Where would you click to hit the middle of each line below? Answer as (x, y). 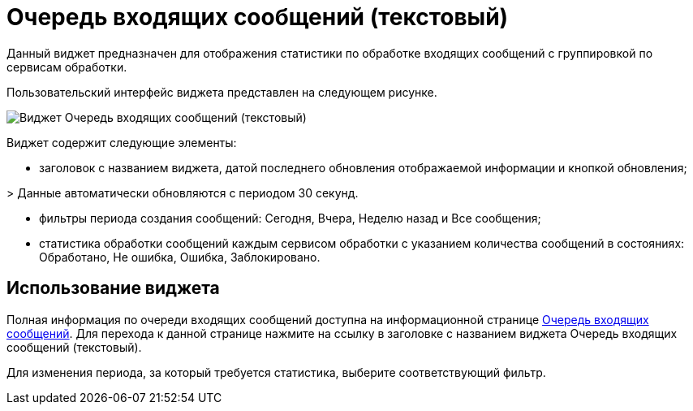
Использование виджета (113, 288)
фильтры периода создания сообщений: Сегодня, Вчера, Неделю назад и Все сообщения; (290, 218)
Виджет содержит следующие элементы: (122, 142)
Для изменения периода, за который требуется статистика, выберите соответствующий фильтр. (276, 372)
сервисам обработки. (67, 67)
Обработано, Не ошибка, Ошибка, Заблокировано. (180, 257)
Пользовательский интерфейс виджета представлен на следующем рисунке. (222, 92)
